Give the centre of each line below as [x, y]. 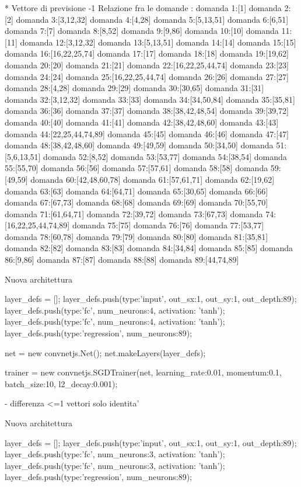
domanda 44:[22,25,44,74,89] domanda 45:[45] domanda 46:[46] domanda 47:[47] [147, 133]
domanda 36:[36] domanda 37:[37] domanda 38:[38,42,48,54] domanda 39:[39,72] [147, 111]
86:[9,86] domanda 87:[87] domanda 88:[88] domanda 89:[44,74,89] [122, 260]
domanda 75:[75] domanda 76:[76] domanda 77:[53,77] [168, 225]
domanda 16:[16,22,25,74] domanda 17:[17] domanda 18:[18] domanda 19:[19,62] [147, 53]
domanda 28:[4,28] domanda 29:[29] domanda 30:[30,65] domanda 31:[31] [134, 88]
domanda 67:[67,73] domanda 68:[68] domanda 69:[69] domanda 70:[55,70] [136, 202]
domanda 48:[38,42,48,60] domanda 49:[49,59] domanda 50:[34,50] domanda [139, 145]
